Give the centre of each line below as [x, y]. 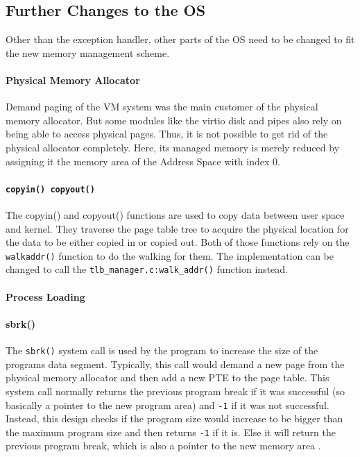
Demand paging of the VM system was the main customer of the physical [162, 107]
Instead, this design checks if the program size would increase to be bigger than [174, 418]
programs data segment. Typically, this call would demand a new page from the [175, 364]
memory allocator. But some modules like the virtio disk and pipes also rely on [174, 120]
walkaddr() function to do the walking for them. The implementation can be [170, 255]
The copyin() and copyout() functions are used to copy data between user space [175, 215]
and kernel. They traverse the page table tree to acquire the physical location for [177, 228]
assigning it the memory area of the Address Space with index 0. [143, 161]
